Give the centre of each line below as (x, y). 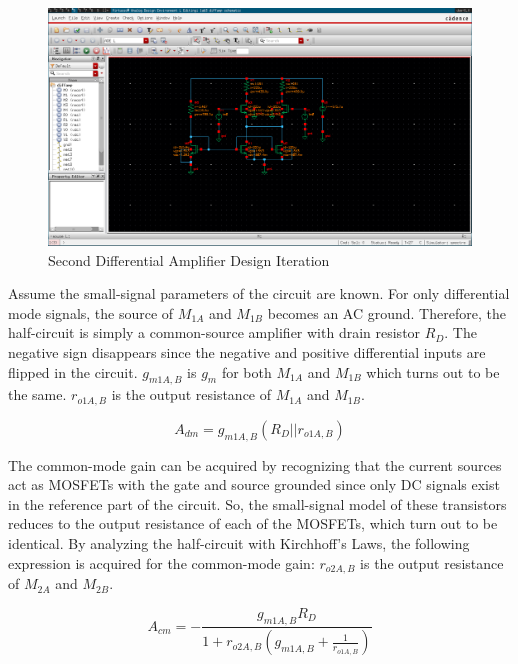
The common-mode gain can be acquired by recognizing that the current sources (255, 464)
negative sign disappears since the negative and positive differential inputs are (247, 352)
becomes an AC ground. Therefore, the (386, 312)
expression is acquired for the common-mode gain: (161, 562)
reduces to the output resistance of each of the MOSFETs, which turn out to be (253, 523)
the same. (37, 394)
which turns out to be (433, 371)
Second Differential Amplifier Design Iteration (189, 259)
